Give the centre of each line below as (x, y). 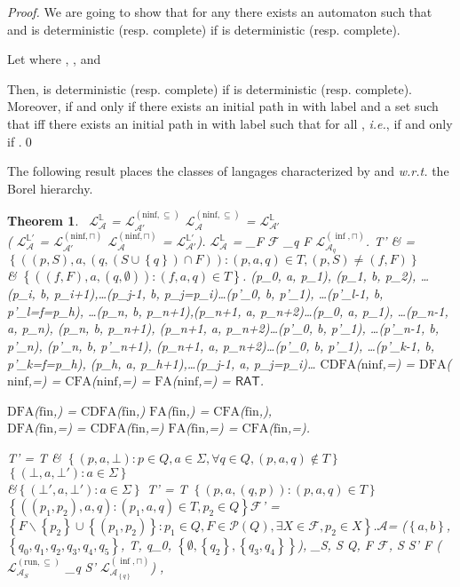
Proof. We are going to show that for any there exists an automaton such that (220, 12)
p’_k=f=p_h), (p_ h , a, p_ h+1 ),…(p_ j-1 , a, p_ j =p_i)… (162, 363)
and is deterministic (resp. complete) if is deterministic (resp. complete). (204, 29)
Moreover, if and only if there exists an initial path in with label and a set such (223, 106)
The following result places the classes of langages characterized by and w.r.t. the (228, 171)
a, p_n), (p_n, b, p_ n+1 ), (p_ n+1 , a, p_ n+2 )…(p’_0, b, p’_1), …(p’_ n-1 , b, (223, 328)
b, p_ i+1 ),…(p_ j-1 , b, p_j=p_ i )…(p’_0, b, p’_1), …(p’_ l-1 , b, (211, 293)
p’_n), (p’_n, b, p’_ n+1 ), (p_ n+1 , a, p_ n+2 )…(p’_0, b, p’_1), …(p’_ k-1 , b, (221, 345)
